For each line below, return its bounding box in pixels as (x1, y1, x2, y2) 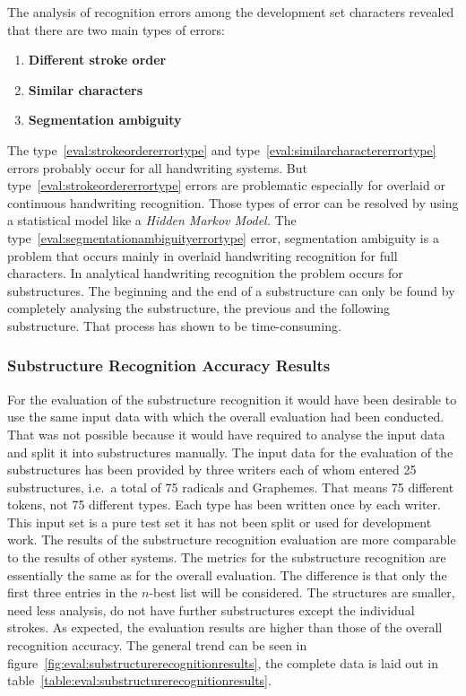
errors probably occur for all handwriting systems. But (7, 158, 307, 177)
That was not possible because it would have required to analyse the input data (7, 424, 445, 443)
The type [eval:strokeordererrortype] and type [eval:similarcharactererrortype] (7, 140, 436, 159)
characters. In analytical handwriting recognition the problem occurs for (7, 264, 403, 283)
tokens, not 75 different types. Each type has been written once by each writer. (7, 495, 441, 514)
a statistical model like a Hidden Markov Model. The (7, 211, 297, 230)
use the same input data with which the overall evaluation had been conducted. (7, 407, 444, 426)
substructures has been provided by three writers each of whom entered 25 (7, 460, 417, 479)
